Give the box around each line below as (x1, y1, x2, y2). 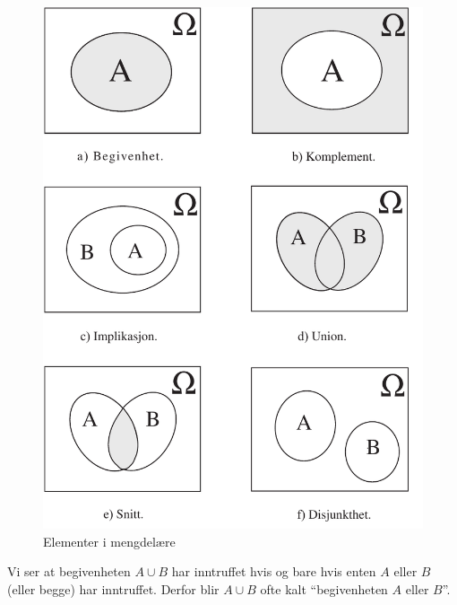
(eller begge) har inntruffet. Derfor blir (7, 580, 220, 598)
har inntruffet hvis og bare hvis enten (171, 562, 376, 581)
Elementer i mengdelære (43, 531, 176, 550)
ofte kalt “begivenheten (260, 580, 388, 598)
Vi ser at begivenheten (7, 562, 131, 581)
